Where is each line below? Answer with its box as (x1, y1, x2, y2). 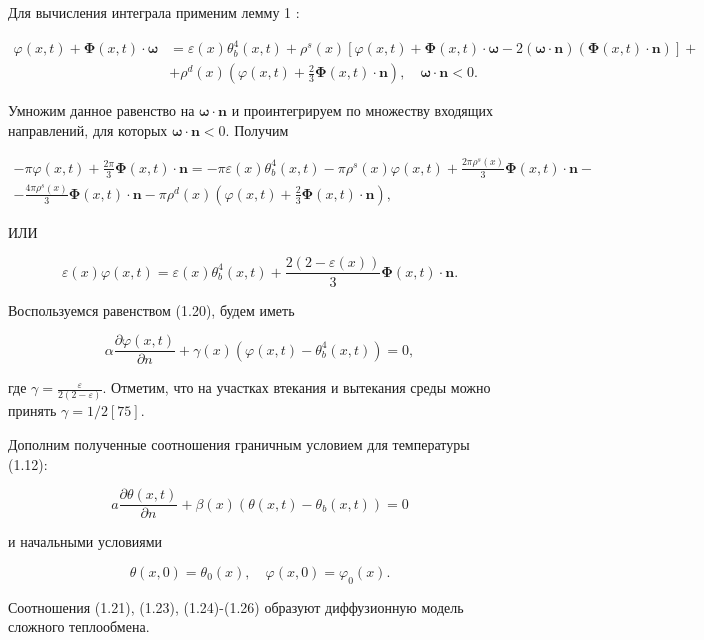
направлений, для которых (8, 119, 168, 140)
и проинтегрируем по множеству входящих (231, 100, 494, 121)
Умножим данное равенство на (8, 100, 195, 121)
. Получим (225, 119, 289, 140)
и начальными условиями (8, 531, 163, 552)
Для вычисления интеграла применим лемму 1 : (8, 2, 300, 22)
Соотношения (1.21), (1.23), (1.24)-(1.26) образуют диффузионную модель (8, 596, 464, 617)
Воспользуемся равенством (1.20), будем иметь (8, 299, 295, 320)
